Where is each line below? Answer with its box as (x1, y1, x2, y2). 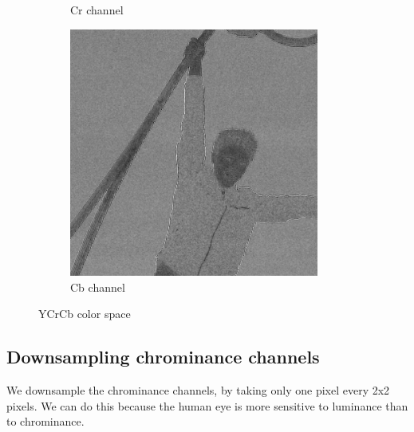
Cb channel (70, 278, 125, 295)
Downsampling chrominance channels (6, 344, 320, 369)
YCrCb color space (38, 305, 131, 322)
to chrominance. (6, 413, 85, 430)
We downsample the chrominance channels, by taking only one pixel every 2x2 (6, 382, 390, 399)
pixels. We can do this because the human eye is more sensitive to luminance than (6, 397, 408, 414)
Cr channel (70, 2, 124, 18)
